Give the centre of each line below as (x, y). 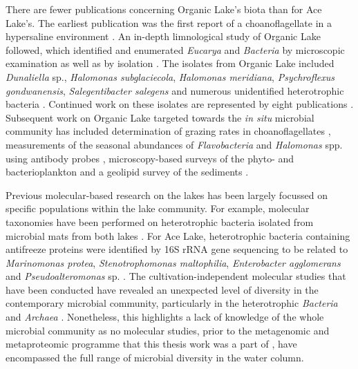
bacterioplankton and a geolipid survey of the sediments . (127, 172)
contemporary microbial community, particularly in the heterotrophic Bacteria (172, 303)
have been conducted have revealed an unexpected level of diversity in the (162, 289)
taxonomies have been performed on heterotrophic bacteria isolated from (160, 221)
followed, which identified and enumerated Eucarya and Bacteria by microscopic (175, 49)
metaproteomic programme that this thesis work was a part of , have (151, 344)
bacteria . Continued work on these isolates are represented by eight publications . (180, 104)
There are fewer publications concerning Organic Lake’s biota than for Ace (164, 9)
